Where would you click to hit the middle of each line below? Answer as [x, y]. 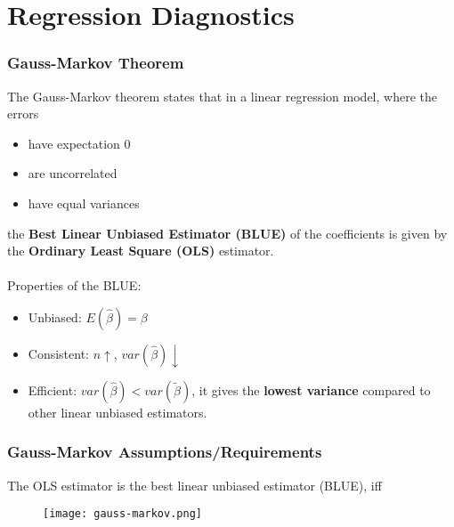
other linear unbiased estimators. [118, 412]
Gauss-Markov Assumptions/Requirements [165, 452]
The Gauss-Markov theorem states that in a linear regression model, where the [222, 96]
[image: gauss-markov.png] [122, 514]
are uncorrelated [73, 173]
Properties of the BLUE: [74, 285]
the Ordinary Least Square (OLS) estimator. [141, 251]
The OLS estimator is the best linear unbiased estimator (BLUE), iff [195, 485]
